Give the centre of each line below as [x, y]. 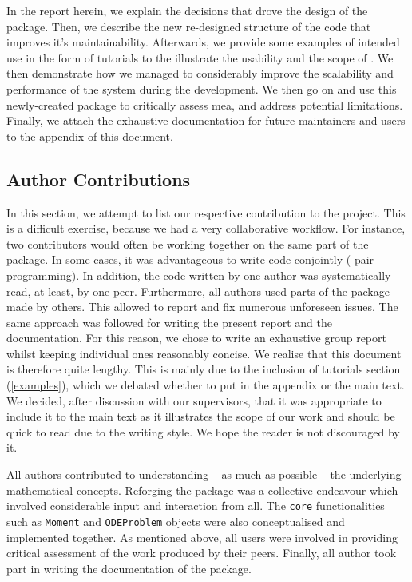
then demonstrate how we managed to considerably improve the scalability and [200, 73]
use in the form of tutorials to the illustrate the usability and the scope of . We [200, 57]
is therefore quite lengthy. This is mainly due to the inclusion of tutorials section [204, 369]
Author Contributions [99, 179]
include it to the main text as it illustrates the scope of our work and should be [201, 416]
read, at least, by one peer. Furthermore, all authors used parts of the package [198, 291]
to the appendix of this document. [90, 136]
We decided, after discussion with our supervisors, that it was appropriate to [194, 400]
